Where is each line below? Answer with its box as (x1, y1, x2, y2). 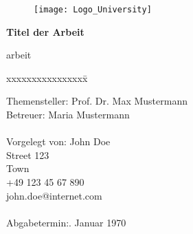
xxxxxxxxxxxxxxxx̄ (6, 70, 88, 85)
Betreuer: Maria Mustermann (6, 107, 130, 122)
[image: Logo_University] (34, 5, 152, 14)
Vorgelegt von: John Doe (6, 134, 111, 149)
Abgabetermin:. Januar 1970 (6, 215, 126, 229)
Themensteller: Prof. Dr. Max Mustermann (6, 94, 188, 108)
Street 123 (6, 147, 49, 162)
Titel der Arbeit (6, 24, 84, 39)
